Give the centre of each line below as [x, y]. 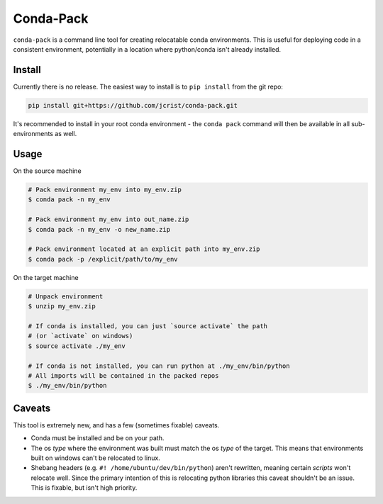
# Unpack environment [66, 296]
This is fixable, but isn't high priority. [84, 488]
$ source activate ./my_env [77, 346]
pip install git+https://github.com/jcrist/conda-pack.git [133, 105]
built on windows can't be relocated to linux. [96, 458]
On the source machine [47, 171]
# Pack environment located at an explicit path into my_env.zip [144, 249]
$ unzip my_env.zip [62, 306]
